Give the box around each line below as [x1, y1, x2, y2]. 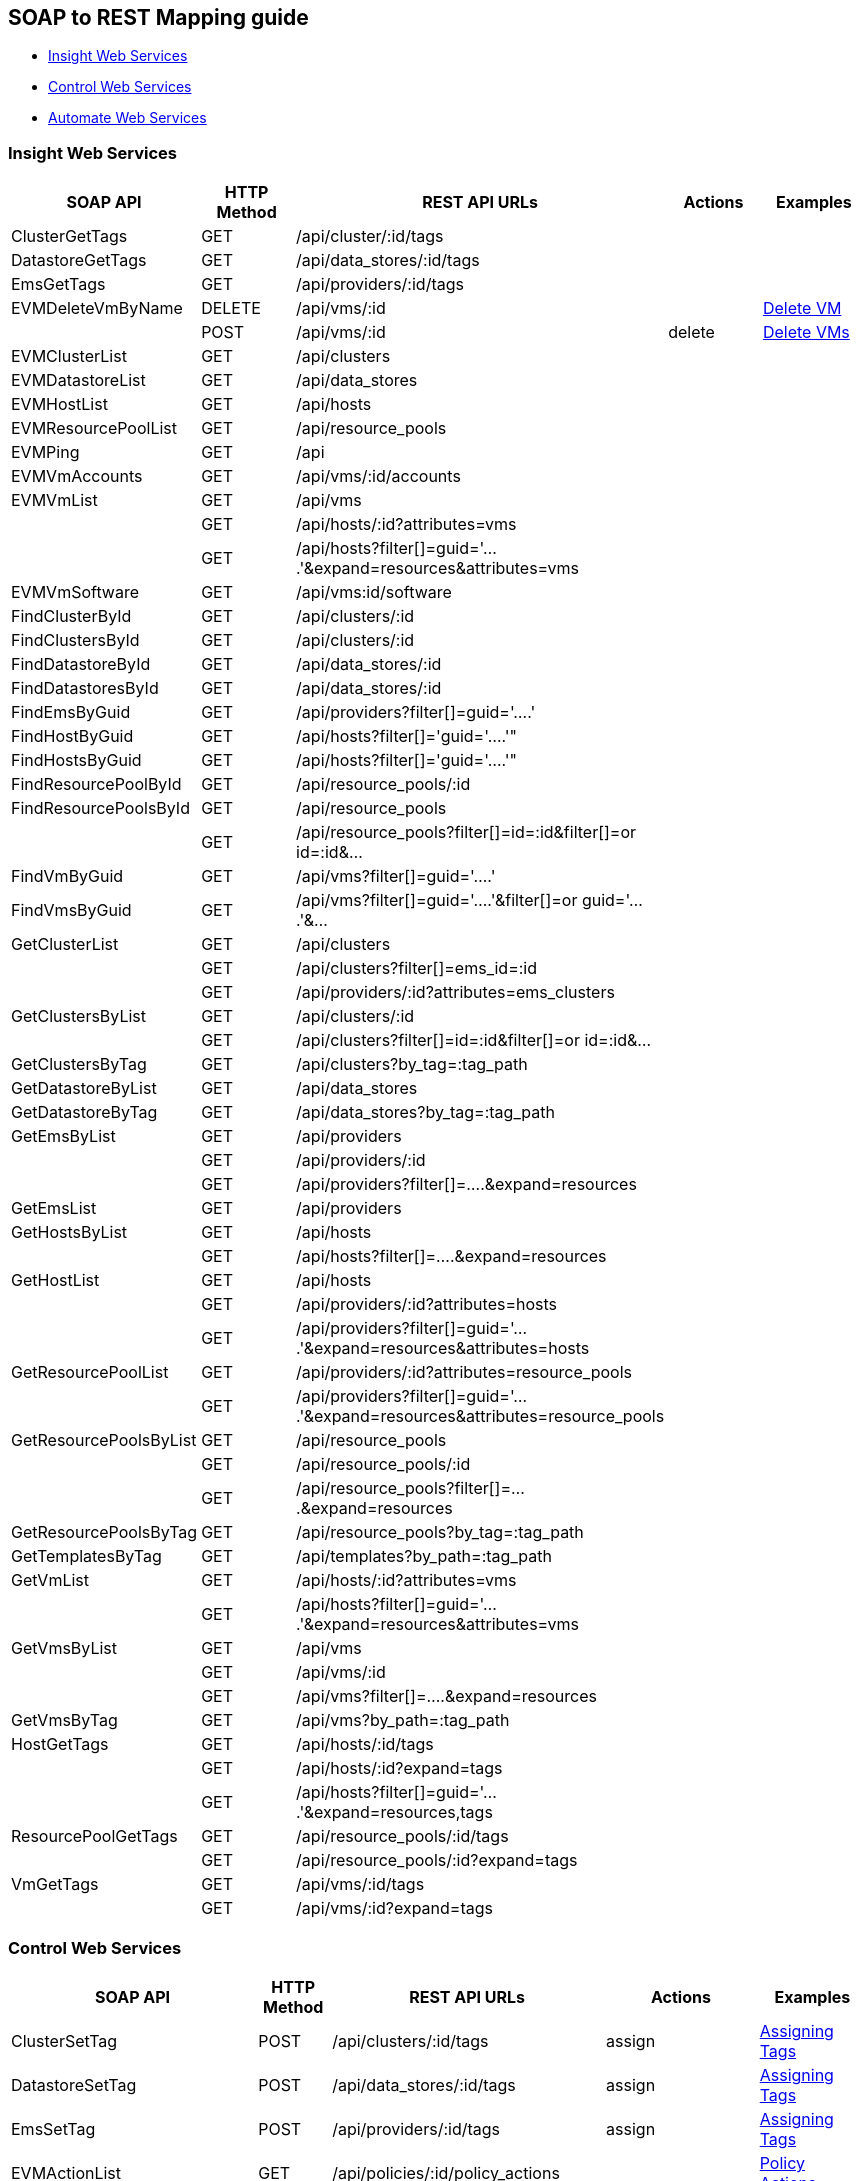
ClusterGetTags [11, 226, 128, 247]
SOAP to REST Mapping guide [8, 5, 309, 30]
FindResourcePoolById [11, 774, 182, 795]
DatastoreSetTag [11, 2074, 137, 2095]
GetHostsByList [11, 1222, 128, 1243]
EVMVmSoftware [11, 582, 140, 603]
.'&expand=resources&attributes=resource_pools [296, 1406, 665, 1427]
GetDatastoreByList [11, 1078, 157, 1099]
